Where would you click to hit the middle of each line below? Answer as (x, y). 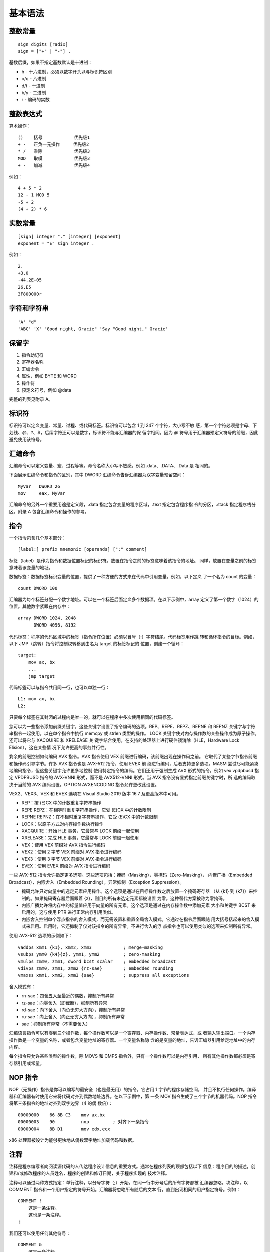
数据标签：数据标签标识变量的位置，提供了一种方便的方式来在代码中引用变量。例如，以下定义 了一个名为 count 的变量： (133, 577)
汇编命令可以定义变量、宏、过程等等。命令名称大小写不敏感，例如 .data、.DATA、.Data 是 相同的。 (111, 465)
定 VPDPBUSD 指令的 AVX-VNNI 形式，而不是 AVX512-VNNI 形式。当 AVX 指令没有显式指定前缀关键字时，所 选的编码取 (132, 777)
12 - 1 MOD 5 (34, 195)
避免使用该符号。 (27, 439)
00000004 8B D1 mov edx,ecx (64, 1129)
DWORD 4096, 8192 (55, 625)
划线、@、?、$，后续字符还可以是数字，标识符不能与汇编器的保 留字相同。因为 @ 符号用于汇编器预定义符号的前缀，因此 (134, 432)
